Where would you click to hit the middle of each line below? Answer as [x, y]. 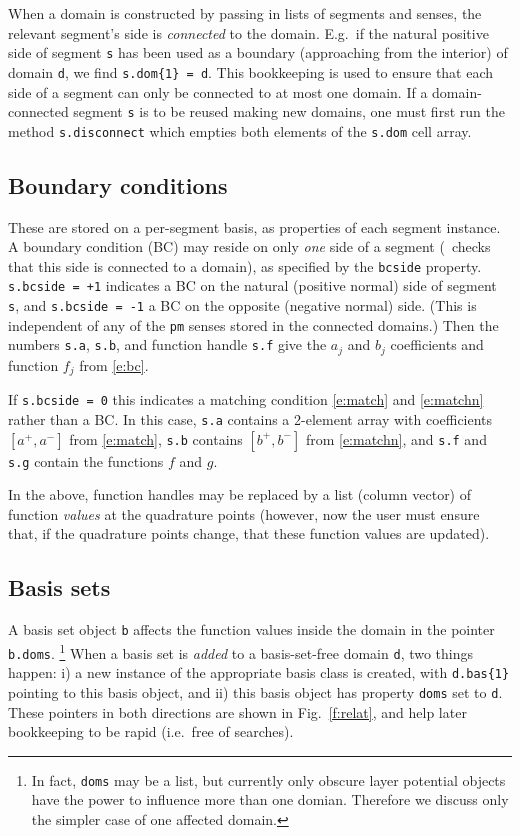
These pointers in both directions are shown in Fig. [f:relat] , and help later [237, 711]
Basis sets [59, 587]
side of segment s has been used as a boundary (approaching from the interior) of [258, 52]
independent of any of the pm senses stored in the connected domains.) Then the [253, 324]
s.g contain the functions [86, 460]
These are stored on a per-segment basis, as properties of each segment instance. [254, 226]
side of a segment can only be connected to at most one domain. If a [218, 91]
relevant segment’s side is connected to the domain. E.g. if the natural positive [248, 32]
